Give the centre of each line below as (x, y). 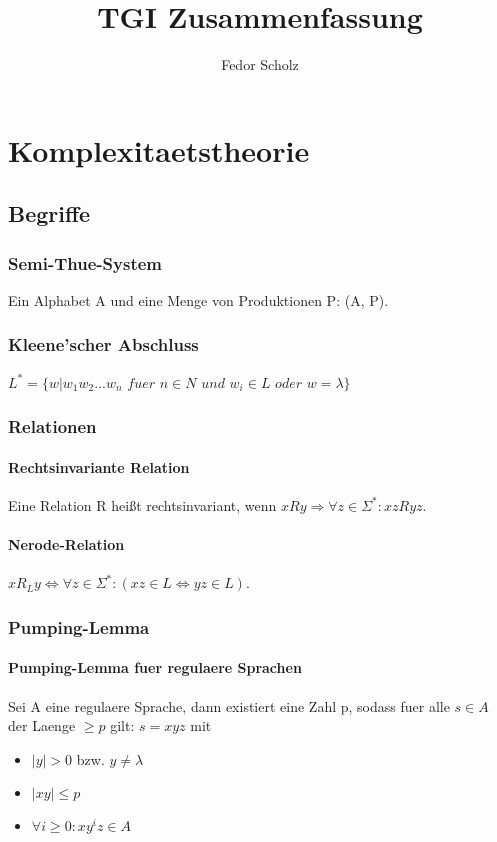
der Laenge (42, 725)
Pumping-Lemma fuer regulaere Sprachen (155, 667)
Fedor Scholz (260, 64)
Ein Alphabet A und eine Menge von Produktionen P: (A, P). (198, 299)
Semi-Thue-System (85, 262)
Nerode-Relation (66, 544)
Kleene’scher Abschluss (103, 344)
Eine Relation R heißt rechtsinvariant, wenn (142, 504)
